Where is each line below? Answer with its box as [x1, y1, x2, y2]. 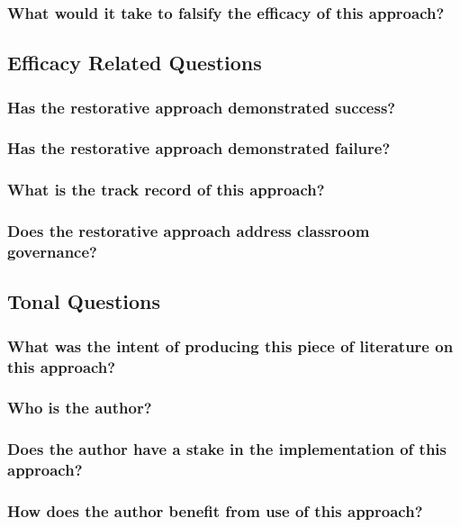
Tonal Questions [7, 287, 161, 315]
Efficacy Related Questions [7, 49, 262, 77]
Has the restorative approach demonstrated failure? [7, 137, 391, 159]
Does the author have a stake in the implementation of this [7, 438, 447, 460]
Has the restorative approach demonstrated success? [7, 95, 396, 118]
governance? [7, 241, 97, 262]
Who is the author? [7, 396, 152, 419]
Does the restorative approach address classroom [7, 220, 370, 242]
